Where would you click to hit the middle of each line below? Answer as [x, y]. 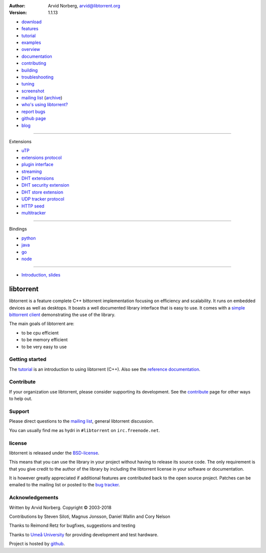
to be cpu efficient [40, 333]
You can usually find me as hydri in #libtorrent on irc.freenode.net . [84, 430]
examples [31, 42]
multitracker [34, 213]
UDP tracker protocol [43, 199]
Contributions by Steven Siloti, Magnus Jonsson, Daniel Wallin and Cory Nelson [90, 516]
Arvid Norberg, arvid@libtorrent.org [84, 6]
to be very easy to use [44, 347]
